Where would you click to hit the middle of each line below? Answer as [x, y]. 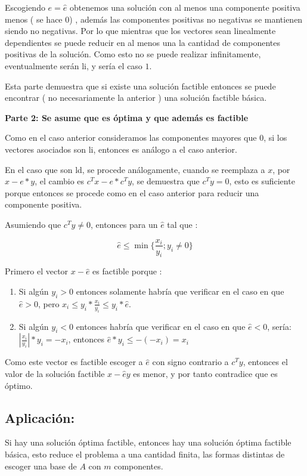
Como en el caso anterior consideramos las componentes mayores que [131, 137]
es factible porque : [127, 271]
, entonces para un [124, 224]
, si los [275, 137]
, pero [49, 303]
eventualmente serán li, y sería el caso [74, 65]
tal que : [182, 224]
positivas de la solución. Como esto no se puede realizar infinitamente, [133, 54]
